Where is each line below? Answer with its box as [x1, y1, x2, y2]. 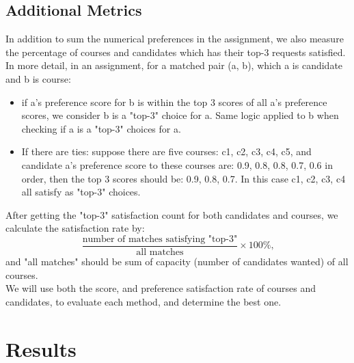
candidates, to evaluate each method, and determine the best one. [5, 294, 282, 308]
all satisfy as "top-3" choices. [21, 185, 141, 199]
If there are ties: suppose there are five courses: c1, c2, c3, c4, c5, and [21, 144, 312, 159]
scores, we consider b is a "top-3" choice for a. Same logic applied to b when [21, 108, 339, 122]
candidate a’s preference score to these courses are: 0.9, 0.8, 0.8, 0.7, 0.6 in [21, 157, 333, 172]
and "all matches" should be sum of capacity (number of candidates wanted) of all [5, 254, 349, 268]
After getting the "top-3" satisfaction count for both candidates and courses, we [5, 207, 338, 221]
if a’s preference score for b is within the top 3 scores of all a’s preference [21, 94, 327, 109]
